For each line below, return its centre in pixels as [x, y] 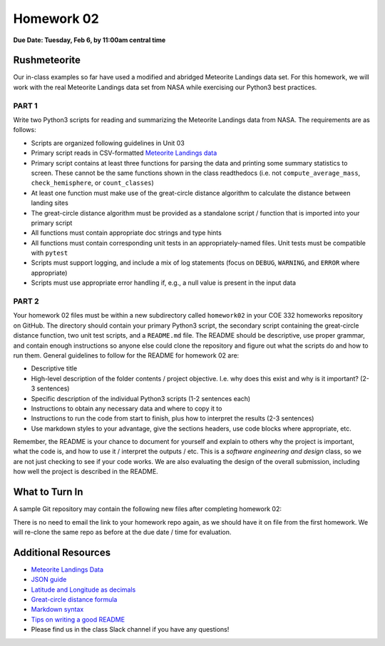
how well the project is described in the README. [86, 472]
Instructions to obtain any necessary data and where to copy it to [127, 408]
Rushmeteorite [47, 60]
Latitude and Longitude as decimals [83, 590]
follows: [25, 130]
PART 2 [26, 301]
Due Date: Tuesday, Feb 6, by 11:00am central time [89, 40]
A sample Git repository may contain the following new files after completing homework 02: [147, 509]
